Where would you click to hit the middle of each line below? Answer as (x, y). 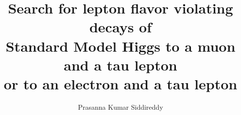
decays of (120, 27)
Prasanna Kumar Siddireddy (120, 107)
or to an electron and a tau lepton (120, 83)
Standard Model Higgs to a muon (120, 46)
